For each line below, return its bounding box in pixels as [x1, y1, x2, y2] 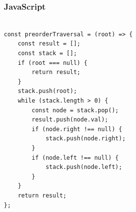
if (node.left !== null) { [32, 154, 119, 161]
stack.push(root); [17, 88, 77, 95]
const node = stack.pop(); [32, 106, 119, 114]
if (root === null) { [17, 59, 87, 66]
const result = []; [17, 40, 81, 47]
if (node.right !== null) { [32, 125, 122, 133]
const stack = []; [17, 50, 77, 57]
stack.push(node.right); [45, 135, 126, 142]
